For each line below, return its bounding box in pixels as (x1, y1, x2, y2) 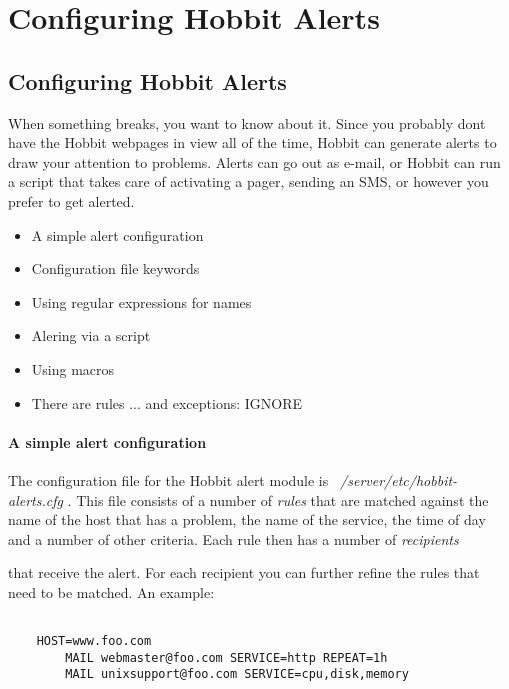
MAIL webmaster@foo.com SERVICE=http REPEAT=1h (65, 650, 388, 665)
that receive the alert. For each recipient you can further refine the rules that (8, 562, 480, 583)
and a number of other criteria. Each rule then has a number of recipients (8, 528, 459, 549)
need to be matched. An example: (8, 581, 215, 602)
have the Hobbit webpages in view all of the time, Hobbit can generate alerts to (8, 132, 497, 153)
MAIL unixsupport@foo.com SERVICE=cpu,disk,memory (65, 667, 409, 682)
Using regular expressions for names (31, 291, 252, 312)
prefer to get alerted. (8, 190, 135, 211)
